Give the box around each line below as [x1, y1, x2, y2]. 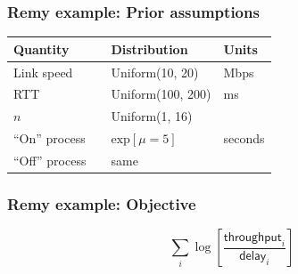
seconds [223, 129, 265, 148]
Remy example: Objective [7, 192, 196, 214]
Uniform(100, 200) [111, 85, 211, 103]
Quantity [13, 39, 70, 58]
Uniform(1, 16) [111, 107, 193, 125]
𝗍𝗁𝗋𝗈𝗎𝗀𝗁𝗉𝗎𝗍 [223, 231, 282, 245]
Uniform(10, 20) [111, 62, 199, 81]
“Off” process [13, 150, 87, 169]
